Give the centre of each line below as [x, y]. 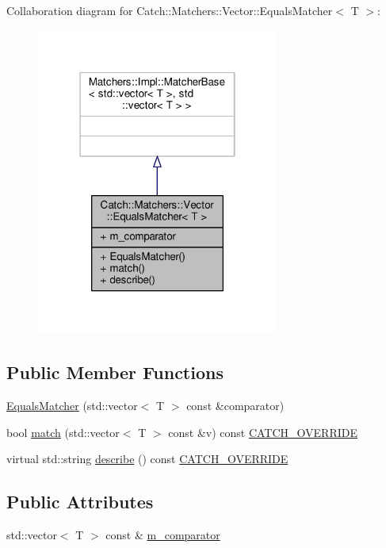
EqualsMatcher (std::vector [72, 406]
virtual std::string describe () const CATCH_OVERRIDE [147, 459]
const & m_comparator [163, 535]
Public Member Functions [115, 372]
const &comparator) [235, 406]
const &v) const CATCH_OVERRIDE [263, 432]
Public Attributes [80, 502]
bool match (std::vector [63, 432]
